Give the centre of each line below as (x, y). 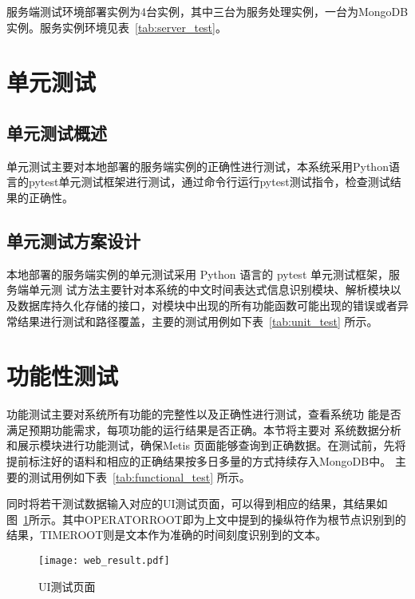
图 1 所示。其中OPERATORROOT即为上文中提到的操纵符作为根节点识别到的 (206, 519)
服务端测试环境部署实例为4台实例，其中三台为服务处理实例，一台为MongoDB (207, 11)
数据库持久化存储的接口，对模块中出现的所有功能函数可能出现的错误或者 (207, 305)
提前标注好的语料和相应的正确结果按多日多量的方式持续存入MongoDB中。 (199, 461)
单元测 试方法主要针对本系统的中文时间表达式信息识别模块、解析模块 (209, 290)
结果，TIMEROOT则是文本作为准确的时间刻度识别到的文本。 (167, 535)
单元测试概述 (57, 132)
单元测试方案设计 (73, 240)
